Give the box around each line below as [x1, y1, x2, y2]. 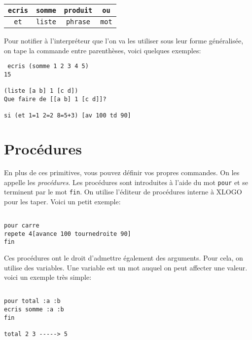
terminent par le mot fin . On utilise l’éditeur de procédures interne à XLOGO [4, 187, 242, 197]
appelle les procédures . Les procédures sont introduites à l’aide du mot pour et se [4, 177, 248, 187]
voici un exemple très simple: [4, 272, 92, 282]
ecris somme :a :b [4, 306, 64, 313]
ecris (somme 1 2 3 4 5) [7, 63, 89, 70]
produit [64, 6, 93, 14]
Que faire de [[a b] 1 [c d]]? [4, 95, 107, 103]
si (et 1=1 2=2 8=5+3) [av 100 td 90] [4, 112, 131, 119]
